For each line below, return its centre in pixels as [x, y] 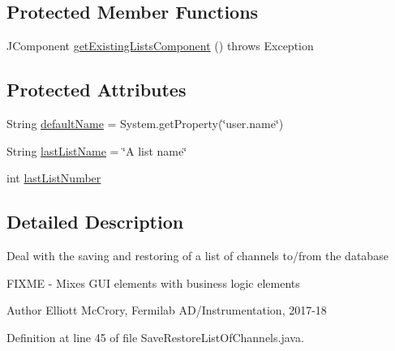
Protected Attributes [97, 90]
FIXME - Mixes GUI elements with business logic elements [153, 283]
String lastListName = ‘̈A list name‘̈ [97, 150]
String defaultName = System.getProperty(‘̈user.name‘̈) [145, 123]
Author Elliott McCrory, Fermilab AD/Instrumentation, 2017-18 [167, 310]
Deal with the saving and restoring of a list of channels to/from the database [197, 255]
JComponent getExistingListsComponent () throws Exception [160, 46]
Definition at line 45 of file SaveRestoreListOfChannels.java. [155, 337]
